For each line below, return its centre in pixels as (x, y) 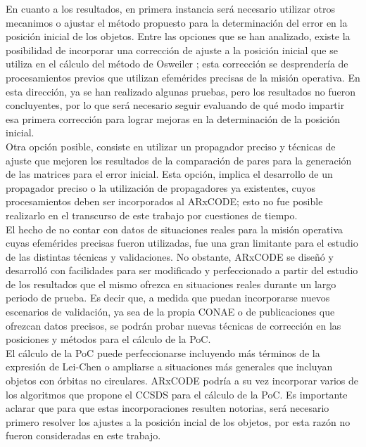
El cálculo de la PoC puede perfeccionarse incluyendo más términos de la (163, 352)
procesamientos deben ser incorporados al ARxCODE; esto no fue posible (164, 201)
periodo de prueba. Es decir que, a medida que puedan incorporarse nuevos (168, 298)
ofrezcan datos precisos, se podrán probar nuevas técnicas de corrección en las (173, 325)
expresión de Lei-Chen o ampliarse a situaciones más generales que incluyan (169, 367)
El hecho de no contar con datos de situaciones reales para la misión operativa (175, 229)
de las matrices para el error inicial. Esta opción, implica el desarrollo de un (169, 174)
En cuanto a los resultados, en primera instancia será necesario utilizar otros (171, 8)
